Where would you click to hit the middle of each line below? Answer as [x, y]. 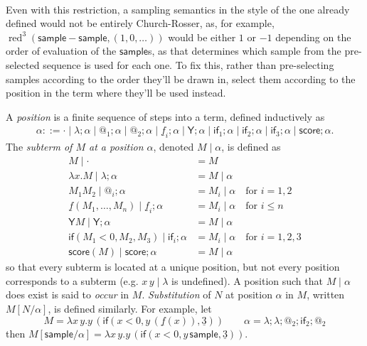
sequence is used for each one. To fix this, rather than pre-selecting [188, 64]
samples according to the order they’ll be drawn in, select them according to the [181, 79]
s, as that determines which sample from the [244, 51]
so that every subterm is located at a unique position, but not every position [173, 267]
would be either [202, 37]
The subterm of [39, 147]
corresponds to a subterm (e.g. [72, 280]
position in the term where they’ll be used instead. [116, 93]
